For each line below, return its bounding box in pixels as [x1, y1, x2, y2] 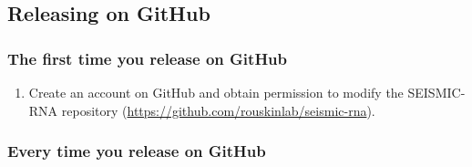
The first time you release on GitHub [7, 47, 288, 69]
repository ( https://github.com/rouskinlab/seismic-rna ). [61, 100, 375, 120]
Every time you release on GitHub [7, 140, 266, 162]
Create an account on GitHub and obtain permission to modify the [28, 83, 404, 101]
